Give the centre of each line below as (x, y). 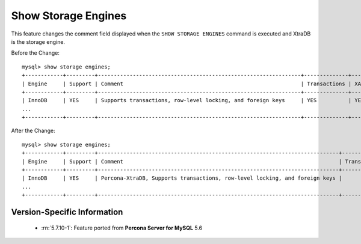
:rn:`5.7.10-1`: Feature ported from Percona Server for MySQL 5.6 (122, 228)
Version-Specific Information (67, 212)
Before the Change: (35, 53)
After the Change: (33, 131)
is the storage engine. (38, 41)
